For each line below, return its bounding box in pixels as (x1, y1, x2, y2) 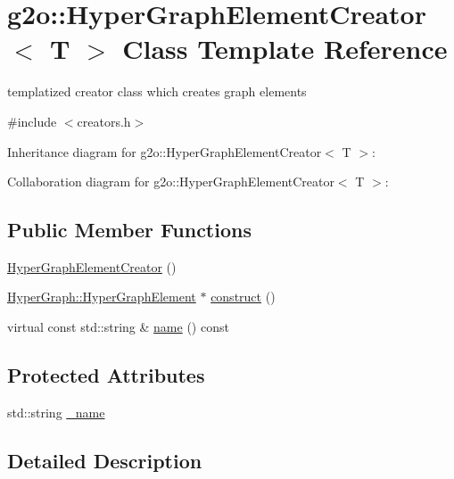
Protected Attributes (7, 361, 205, 389)
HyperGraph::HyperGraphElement (7, 287, 196, 306)
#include (7, 111, 57, 130)
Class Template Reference (122, 30, 448, 67)
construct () (210, 287, 276, 306)
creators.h (77, 111, 131, 130)
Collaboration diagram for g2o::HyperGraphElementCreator (7, 172, 334, 191)
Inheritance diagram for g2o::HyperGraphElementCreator (7, 142, 322, 161)
